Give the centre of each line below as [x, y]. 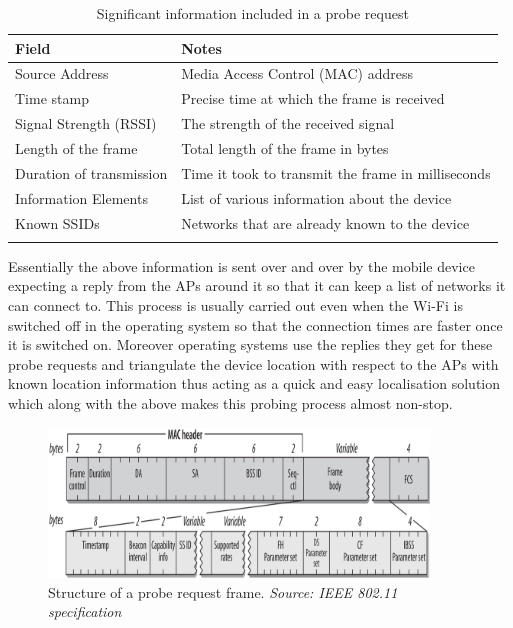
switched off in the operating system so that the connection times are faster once [255, 324]
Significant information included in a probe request [252, 13]
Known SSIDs [57, 222]
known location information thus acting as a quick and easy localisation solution [254, 383]
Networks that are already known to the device [325, 222]
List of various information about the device [316, 197]
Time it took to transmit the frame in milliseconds [336, 172]
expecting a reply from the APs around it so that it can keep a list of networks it [257, 285]
